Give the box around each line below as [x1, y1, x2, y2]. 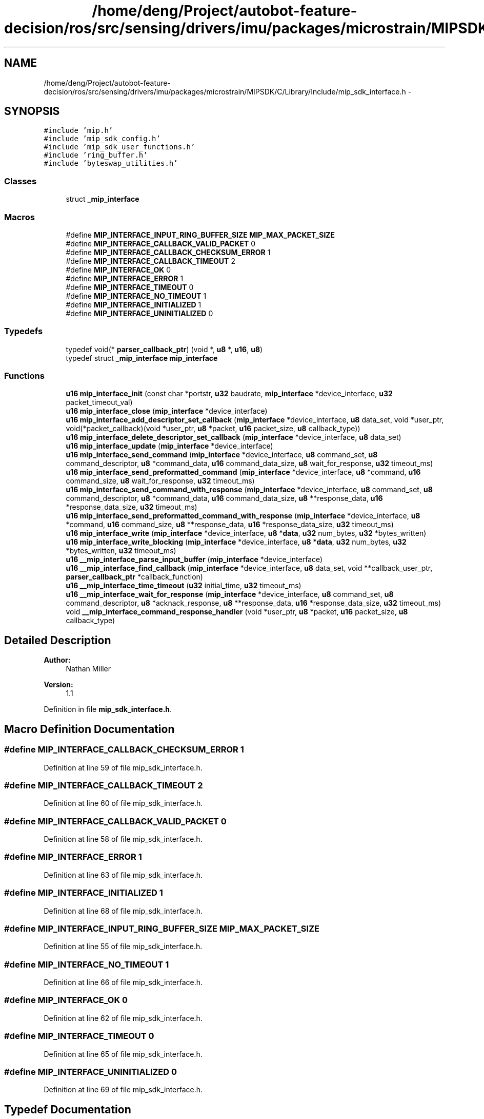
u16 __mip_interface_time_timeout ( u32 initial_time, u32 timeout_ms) [66, 581, 301, 590]
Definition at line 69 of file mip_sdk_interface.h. [44, 1085, 203, 1094]
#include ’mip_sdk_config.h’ [44, 134, 160, 143]
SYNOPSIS [4, 105, 60, 118]
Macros [4, 211, 35, 222]
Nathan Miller [66, 664, 111, 673]
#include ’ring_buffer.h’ [44, 151, 148, 160]
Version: [44, 680, 73, 689]
